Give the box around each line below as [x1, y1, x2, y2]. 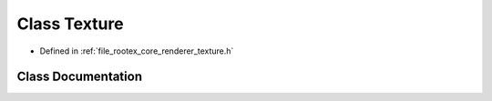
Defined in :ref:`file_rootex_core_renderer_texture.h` [39, 45, 234, 56]
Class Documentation [16, 69, 143, 85]
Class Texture [16, 14, 124, 34]
